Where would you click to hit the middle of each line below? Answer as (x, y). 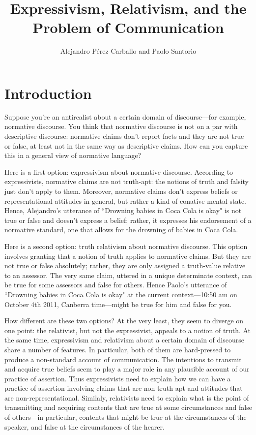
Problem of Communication (128, 27)
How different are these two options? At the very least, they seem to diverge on (124, 321)
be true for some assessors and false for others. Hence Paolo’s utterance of (116, 285)
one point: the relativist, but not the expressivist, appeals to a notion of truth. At (128, 330)
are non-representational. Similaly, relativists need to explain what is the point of (127, 397)
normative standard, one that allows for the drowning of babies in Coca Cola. (121, 230)
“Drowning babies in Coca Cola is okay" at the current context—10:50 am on (121, 294)
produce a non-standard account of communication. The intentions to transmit (123, 359)
